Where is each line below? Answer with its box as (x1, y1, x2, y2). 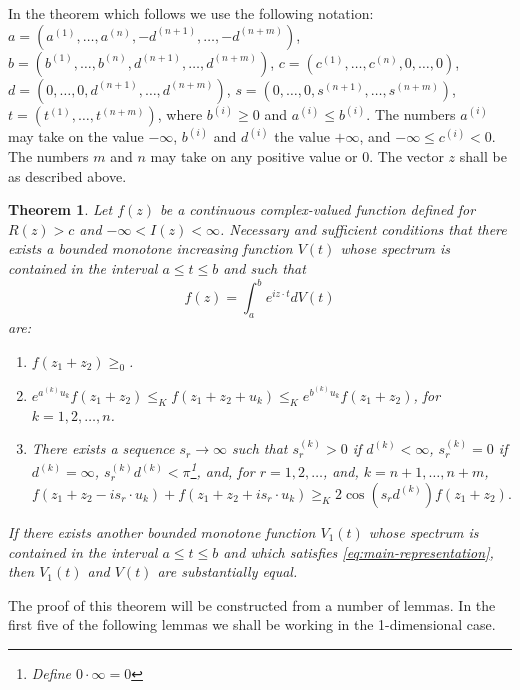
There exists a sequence (31, 438, 175, 459)
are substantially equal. (157, 561, 298, 582)
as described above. (8, 165, 127, 186)
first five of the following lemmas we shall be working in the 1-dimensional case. (8, 614, 496, 635)
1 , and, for (190, 458, 255, 482)
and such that (223, 258, 306, 279)
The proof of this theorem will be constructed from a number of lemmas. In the (8, 594, 496, 615)
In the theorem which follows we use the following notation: (8, 3, 374, 23)
